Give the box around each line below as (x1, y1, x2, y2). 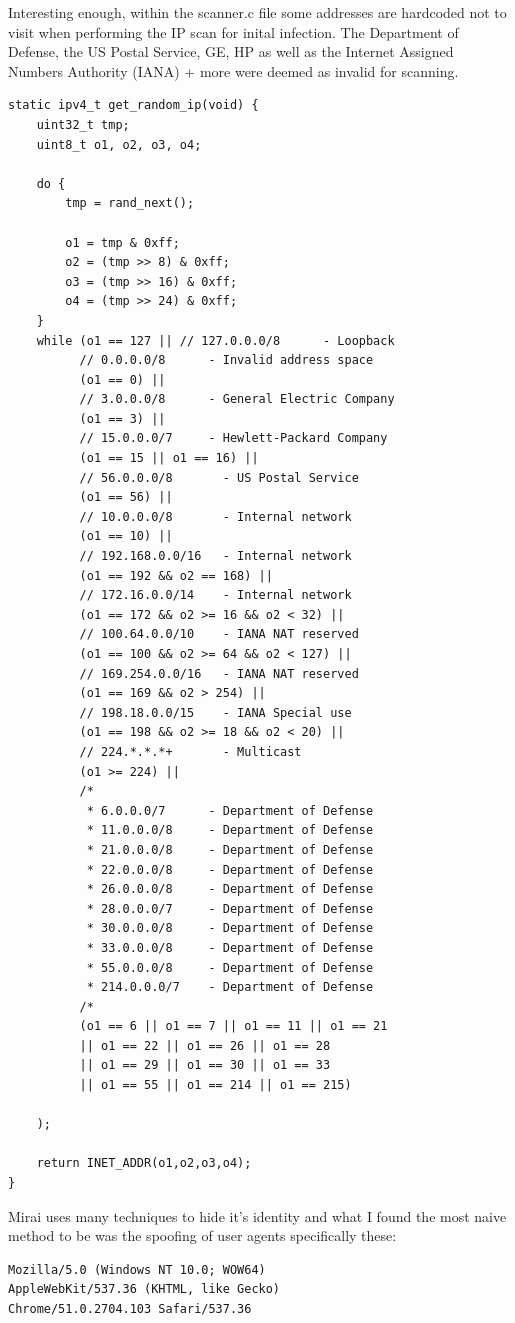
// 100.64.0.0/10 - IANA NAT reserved (79, 627, 359, 642)
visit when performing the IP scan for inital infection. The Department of (8, 21, 459, 42)
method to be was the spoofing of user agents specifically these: (8, 1225, 397, 1246)
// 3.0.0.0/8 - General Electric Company (79, 392, 395, 407)
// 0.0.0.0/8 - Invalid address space (79, 353, 374, 368)
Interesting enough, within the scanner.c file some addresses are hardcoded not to (8, 2, 507, 22)
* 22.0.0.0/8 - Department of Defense (86, 862, 374, 877)
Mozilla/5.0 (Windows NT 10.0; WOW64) (8, 1262, 266, 1277)
